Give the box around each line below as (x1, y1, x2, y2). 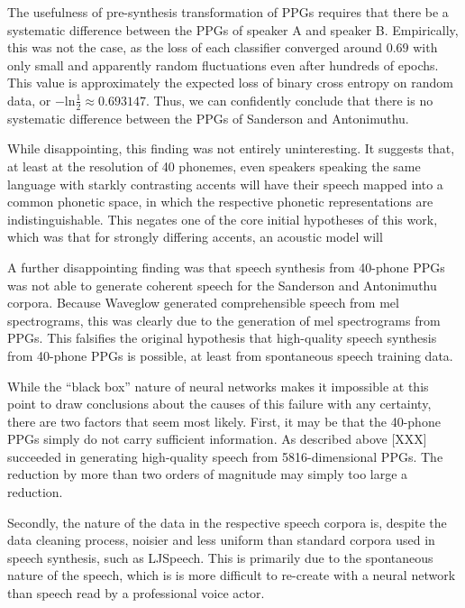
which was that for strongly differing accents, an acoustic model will (7, 227, 383, 246)
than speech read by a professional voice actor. (7, 584, 265, 603)
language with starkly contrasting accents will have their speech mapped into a (7, 174, 443, 193)
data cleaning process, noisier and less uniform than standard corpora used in (7, 530, 435, 549)
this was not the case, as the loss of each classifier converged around (7, 38, 382, 57)
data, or (7, 90, 51, 109)
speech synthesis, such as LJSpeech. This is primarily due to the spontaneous (7, 548, 433, 567)
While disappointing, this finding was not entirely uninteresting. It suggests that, (7, 139, 455, 158)
